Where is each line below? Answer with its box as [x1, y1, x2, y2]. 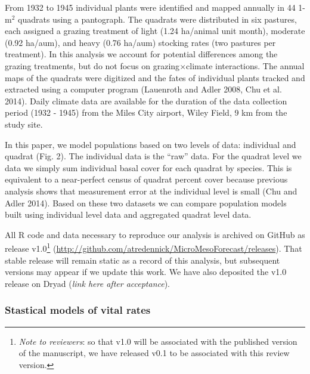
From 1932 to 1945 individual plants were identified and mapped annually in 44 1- [5, 1, 306, 13]
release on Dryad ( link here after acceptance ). [5, 277, 170, 289]
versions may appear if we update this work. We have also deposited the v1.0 [5, 265, 287, 278]
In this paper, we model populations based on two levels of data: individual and [5, 138, 296, 150]
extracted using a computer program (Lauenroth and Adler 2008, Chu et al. [5, 83, 282, 95]
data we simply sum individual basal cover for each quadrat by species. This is [5, 161, 292, 174]
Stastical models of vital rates [5, 302, 151, 317]
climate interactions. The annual [186, 59, 305, 72]
